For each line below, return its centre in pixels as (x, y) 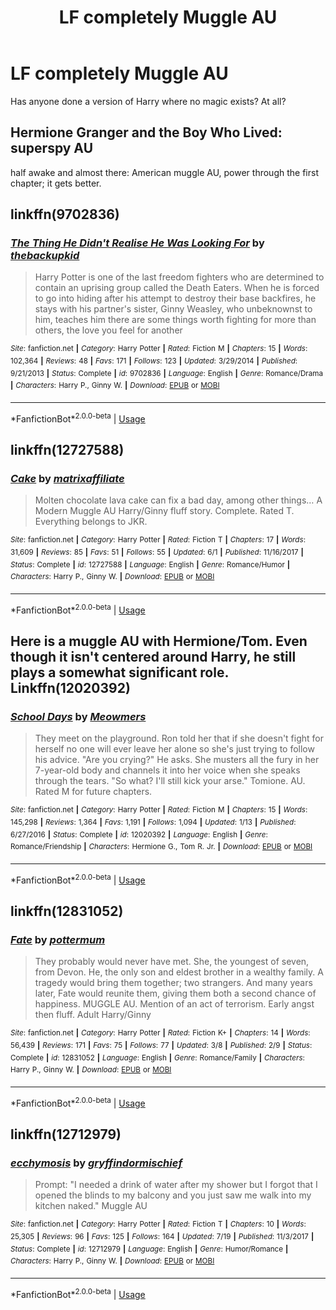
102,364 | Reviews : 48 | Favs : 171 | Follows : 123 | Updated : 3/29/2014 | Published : (154, 361)
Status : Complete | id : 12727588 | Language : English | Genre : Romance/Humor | (150, 564)
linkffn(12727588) (67, 450)
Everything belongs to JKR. (91, 522)
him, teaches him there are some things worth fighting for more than (175, 320)
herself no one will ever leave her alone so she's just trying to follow (174, 749)
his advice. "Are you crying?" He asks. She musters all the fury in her (177, 760)
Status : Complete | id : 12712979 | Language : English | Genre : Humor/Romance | (149, 1249)
